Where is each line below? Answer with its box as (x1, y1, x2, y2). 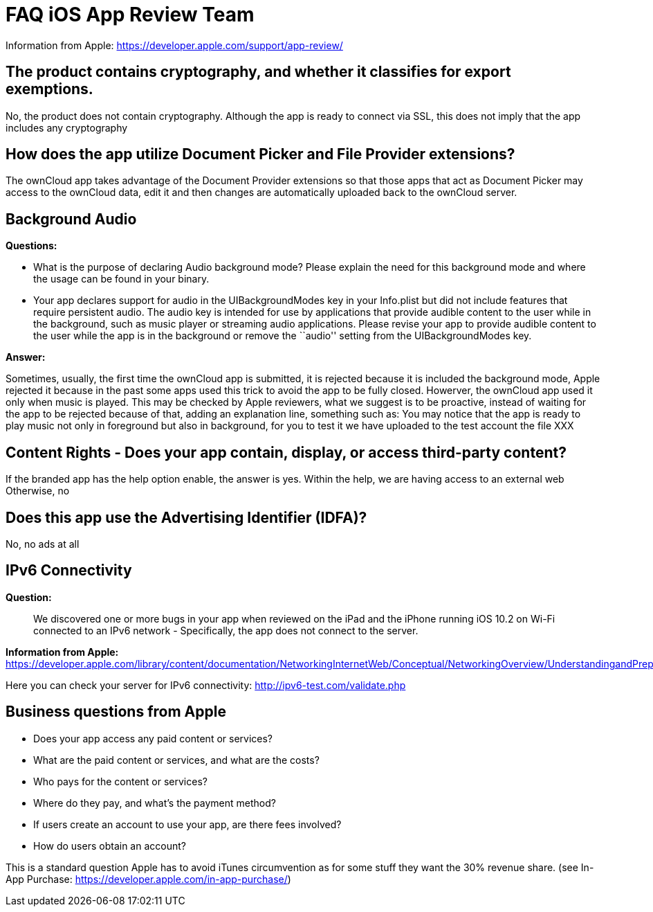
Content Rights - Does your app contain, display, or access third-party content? (6, 443, 567, 461)
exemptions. (6, 80, 93, 98)
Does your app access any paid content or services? (33, 732, 273, 744)
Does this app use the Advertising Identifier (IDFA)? (6, 508, 367, 526)
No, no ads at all (6, 537, 80, 550)
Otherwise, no (6, 485, 70, 497)
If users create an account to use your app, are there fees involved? (33, 818, 342, 830)
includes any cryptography (6, 121, 128, 134)
